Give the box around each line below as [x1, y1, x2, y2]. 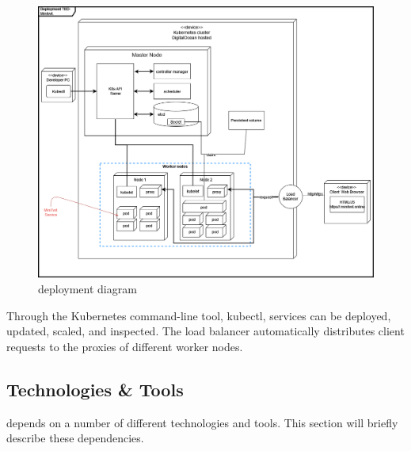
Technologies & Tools [6, 376, 184, 401]
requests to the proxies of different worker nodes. [6, 338, 243, 354]
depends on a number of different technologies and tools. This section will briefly [6, 414, 398, 430]
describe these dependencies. [6, 430, 144, 446]
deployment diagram [38, 281, 137, 297]
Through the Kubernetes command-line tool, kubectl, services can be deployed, [6, 307, 391, 323]
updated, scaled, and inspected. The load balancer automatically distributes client [6, 323, 405, 339]
